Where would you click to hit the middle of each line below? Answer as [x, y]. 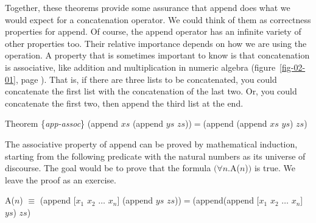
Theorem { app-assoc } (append [61, 123]
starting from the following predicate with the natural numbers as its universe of [155, 156]
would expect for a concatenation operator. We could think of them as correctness [158, 19]
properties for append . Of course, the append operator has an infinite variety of [153, 31]
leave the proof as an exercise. [61, 179]
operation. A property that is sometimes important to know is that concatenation [157, 55]
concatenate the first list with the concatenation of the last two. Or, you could [151, 91]
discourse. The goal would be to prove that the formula [108, 168]
